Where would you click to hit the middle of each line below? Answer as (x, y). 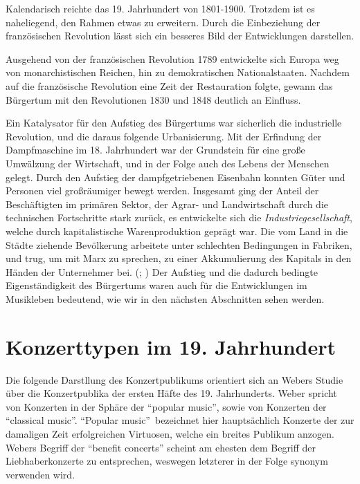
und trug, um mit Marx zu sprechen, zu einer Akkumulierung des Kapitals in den (179, 258)
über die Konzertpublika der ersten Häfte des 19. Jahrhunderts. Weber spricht (171, 393)
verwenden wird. (40, 474)
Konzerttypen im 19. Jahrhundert (171, 346)
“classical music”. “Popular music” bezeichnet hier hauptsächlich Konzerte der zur (180, 420)
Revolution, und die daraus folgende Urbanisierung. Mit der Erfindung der (164, 136)
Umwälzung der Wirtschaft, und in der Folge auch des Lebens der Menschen (168, 163)
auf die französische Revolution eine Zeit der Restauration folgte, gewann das (169, 85)
